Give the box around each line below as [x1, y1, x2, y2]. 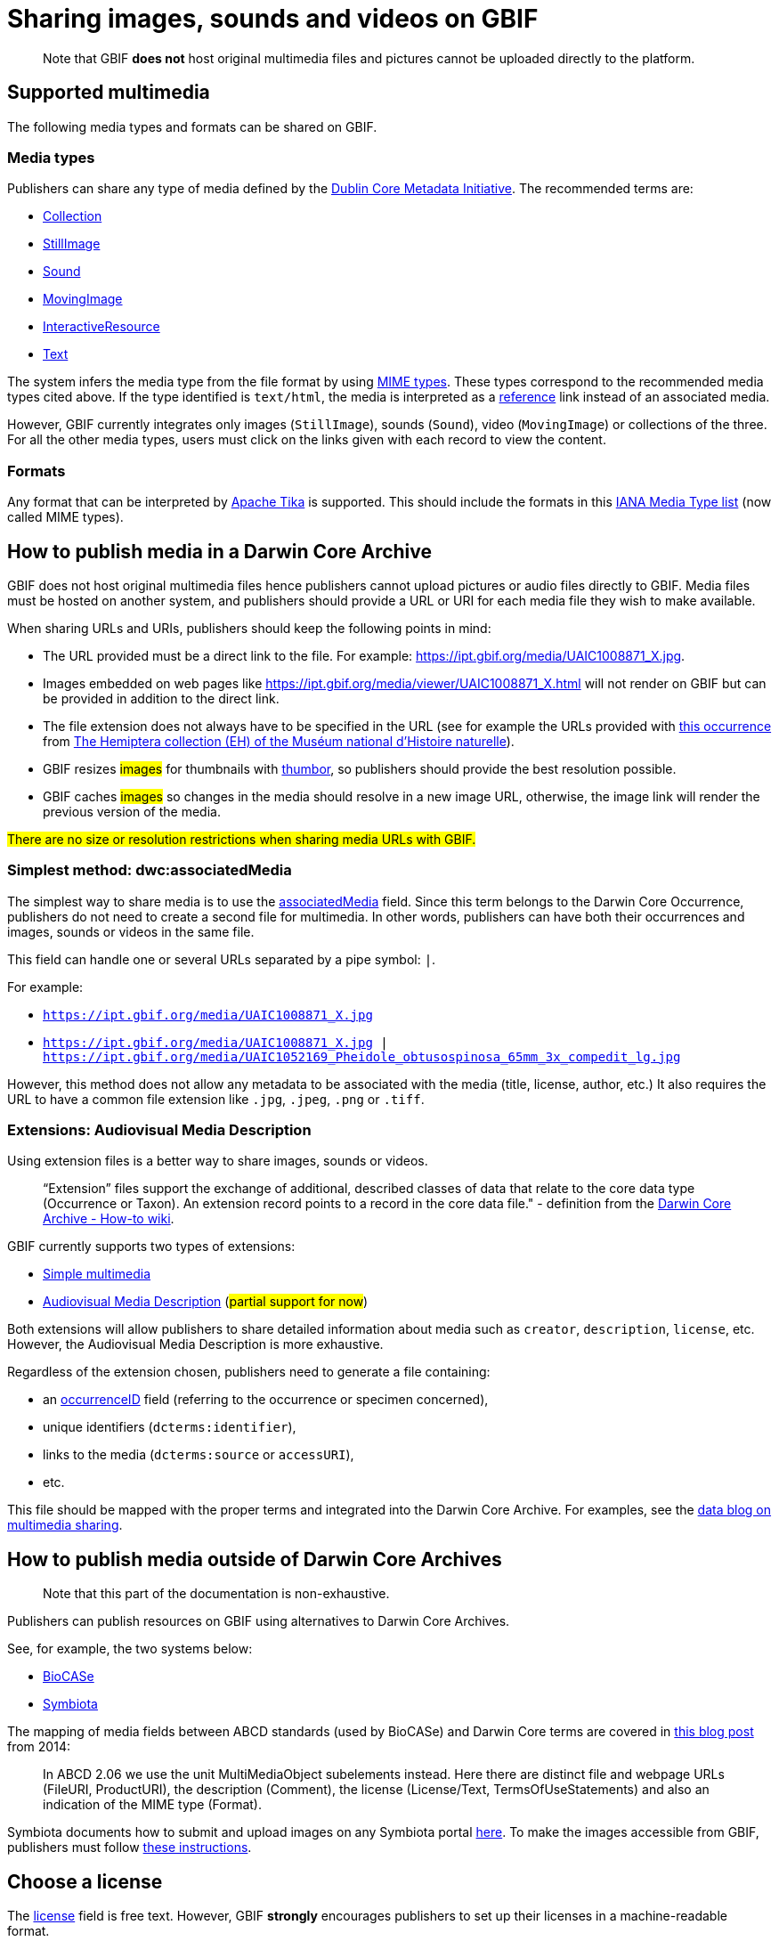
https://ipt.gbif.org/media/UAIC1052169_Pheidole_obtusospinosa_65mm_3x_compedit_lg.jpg [43, 1049, 681, 1064]
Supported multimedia [7, 81, 210, 104]
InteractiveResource [43, 319, 160, 335]
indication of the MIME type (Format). [43, 1797, 263, 1813]
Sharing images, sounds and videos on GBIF [7, 4, 539, 34]
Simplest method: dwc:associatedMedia [7, 861, 292, 880]
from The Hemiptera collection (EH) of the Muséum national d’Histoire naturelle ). [43, 733, 515, 749]
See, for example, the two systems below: [7, 1641, 253, 1657]
